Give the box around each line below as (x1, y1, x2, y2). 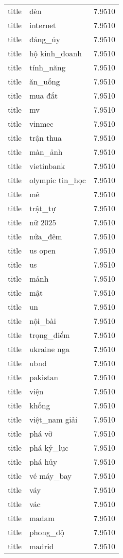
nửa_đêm (29, 231, 62, 242)
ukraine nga (29, 343, 70, 355)
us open (29, 245, 56, 256)
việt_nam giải (29, 414, 78, 425)
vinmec (29, 118, 53, 129)
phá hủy (29, 456, 57, 467)
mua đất (29, 90, 58, 101)
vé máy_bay (29, 470, 72, 481)
